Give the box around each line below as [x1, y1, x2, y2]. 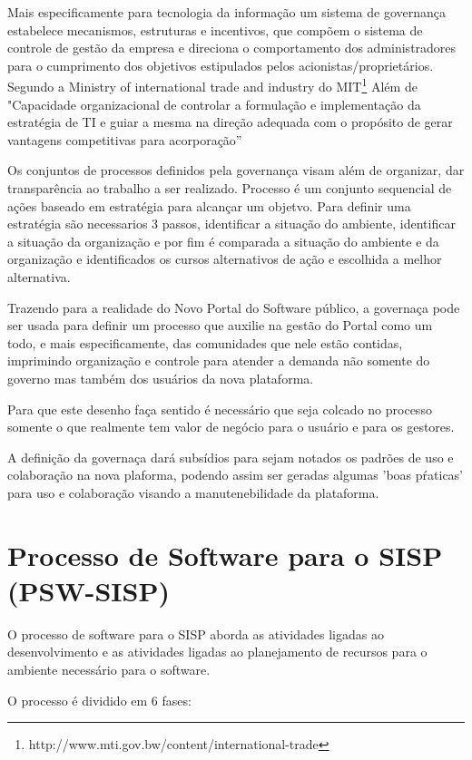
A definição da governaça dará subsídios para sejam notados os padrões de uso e [7, 447, 454, 466]
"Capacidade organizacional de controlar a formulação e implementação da [7, 94, 421, 113]
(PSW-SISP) [7, 571, 170, 609]
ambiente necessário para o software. [7, 660, 211, 678]
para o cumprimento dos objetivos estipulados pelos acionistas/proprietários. [7, 55, 434, 74]
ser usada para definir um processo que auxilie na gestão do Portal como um [7, 316, 433, 335]
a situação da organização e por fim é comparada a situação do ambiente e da [7, 231, 439, 250]
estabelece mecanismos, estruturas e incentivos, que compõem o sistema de [7, 20, 423, 39]
